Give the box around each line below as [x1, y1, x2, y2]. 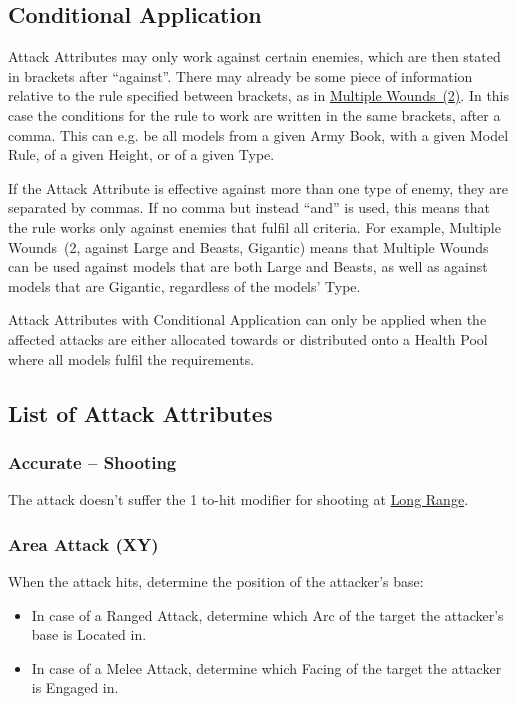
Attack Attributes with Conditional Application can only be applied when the [8, 309, 487, 330]
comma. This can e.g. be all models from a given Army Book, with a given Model [8, 124, 509, 145]
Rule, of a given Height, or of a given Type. [8, 144, 275, 165]
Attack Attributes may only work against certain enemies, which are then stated [8, 46, 501, 67]
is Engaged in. [31, 677, 119, 698]
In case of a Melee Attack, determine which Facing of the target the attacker [31, 657, 502, 678]
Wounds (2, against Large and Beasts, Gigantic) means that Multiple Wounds [8, 236, 489, 257]
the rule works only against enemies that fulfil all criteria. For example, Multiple [8, 216, 501, 237]
